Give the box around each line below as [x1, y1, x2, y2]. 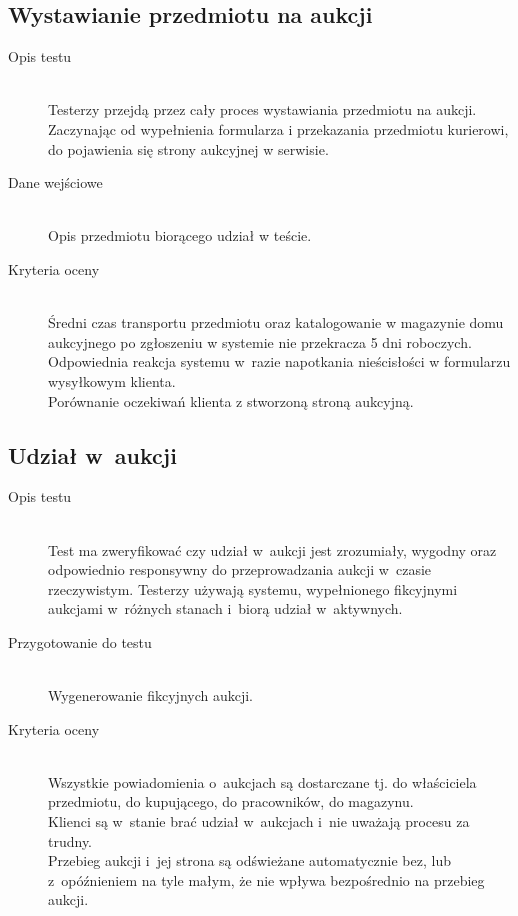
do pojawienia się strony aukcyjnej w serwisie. [48, 138, 329, 159]
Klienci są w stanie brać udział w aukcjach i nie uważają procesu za [48, 811, 470, 832]
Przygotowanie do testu [8, 631, 152, 652]
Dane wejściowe [8, 172, 103, 193]
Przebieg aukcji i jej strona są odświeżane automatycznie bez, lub [48, 850, 451, 871]
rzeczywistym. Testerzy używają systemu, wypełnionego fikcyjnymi [48, 578, 458, 599]
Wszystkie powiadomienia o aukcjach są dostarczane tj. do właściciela [48, 771, 477, 792]
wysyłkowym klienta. [48, 370, 176, 391]
